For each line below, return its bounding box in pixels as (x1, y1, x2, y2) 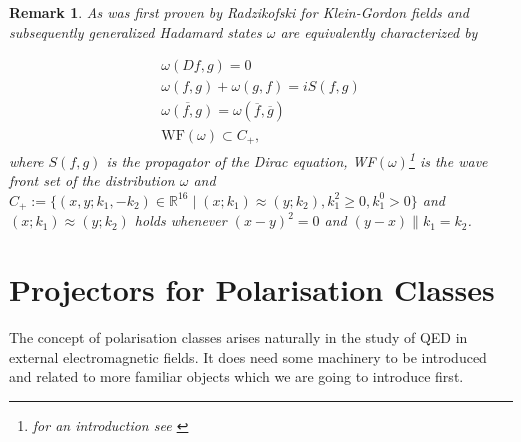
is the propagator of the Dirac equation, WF (106, 150, 376, 171)
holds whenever (134, 210, 227, 231)
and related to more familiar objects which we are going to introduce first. (9, 366, 464, 387)
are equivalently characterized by (280, 21, 478, 42)
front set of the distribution (9, 170, 175, 191)
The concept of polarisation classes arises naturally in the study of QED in (9, 327, 468, 347)
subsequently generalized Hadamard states (9, 21, 262, 42)
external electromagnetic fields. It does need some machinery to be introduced (9, 346, 487, 367)
